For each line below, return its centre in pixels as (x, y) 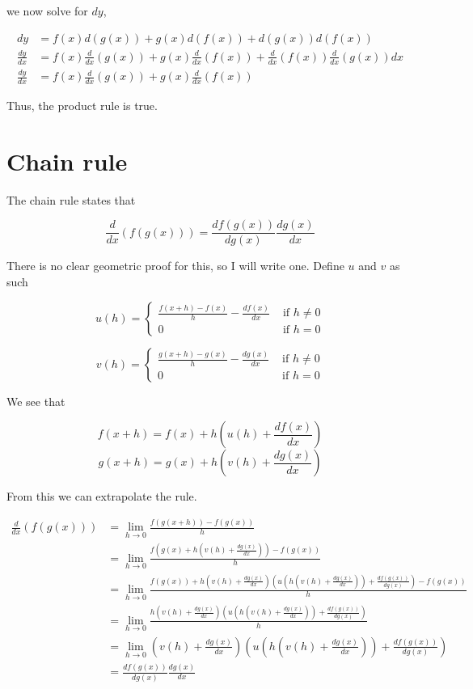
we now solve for (47, 11)
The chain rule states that (71, 199)
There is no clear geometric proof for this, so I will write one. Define (175, 266)
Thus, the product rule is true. (82, 105)
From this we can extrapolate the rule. (102, 496)
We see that (36, 401)
